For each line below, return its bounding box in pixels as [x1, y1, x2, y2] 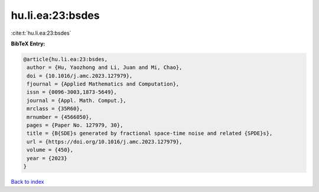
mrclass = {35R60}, [27, 105, 83, 112]
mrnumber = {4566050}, [27, 114, 93, 120]
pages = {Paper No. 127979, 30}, [27, 122, 123, 129]
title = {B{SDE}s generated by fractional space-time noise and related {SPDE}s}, [27, 130, 273, 137]
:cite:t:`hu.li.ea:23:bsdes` [11, 29, 71, 37]
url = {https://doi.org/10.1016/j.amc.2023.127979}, [27, 138, 183, 145]
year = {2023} [27, 155, 67, 161]
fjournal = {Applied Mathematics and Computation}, [27, 81, 180, 88]
